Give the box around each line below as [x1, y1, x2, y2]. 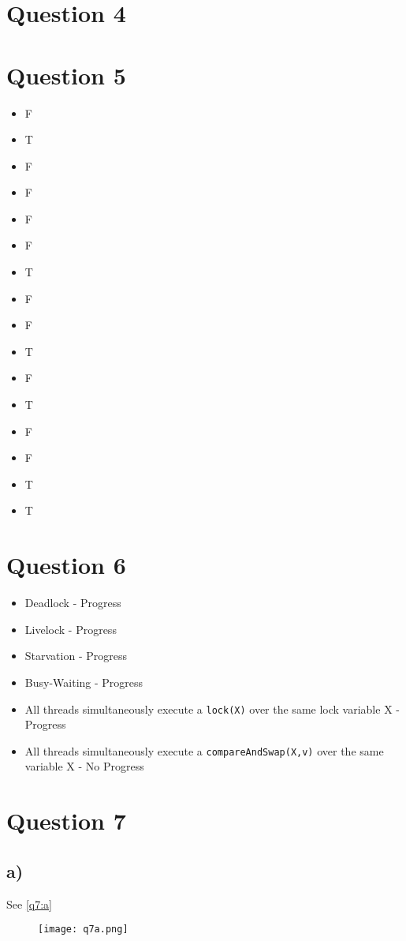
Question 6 [6, 549, 126, 581]
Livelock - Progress [24, 620, 117, 637]
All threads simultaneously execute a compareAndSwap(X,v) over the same [24, 742, 384, 759]
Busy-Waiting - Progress [24, 673, 143, 690]
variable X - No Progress [24, 758, 144, 774]
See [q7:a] [6, 895, 52, 912]
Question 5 [6, 58, 126, 91]
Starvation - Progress [24, 647, 127, 664]
